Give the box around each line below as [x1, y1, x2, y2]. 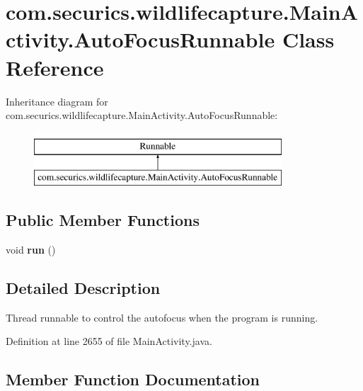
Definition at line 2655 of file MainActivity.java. [6, 334, 212, 348]
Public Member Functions [6, 209, 200, 231]
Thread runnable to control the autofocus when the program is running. [6, 310, 318, 324]
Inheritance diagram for [6, 93, 108, 108]
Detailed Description [6, 277, 161, 299]
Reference [6, 52, 104, 81]
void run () [6, 242, 56, 257]
